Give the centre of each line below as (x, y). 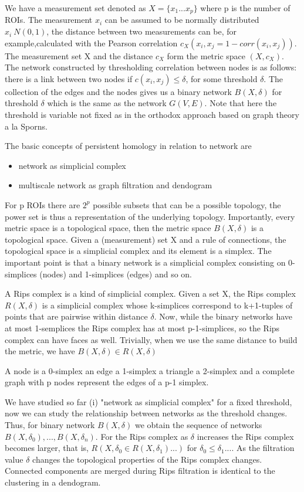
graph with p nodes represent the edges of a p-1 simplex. (107, 382)
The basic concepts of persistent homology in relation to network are (128, 146)
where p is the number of (245, 8)
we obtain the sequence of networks (198, 425)
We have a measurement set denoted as (75, 8)
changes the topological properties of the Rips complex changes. (147, 459)
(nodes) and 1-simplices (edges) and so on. (116, 274)
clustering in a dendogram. (53, 482)
